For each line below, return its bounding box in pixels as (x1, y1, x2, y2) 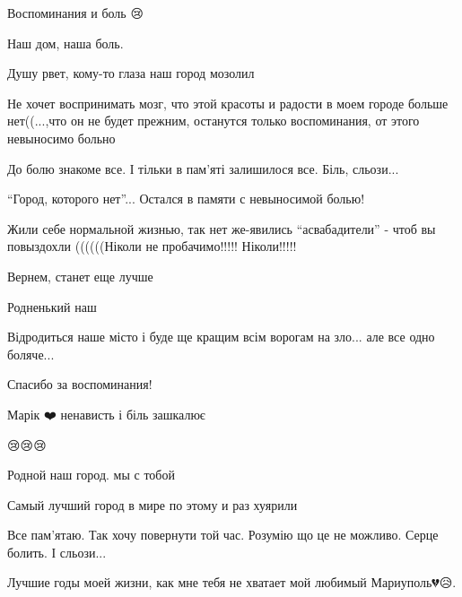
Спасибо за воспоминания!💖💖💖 (7, 375, 163, 394)
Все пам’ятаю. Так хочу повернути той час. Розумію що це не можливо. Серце (7, 525, 439, 544)
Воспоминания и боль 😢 (7, 4, 144, 22)
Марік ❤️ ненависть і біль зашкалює (7, 404, 205, 423)
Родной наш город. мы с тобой (7, 465, 175, 484)
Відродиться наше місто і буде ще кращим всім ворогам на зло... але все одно (7, 327, 435, 346)
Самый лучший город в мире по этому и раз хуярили (7, 495, 298, 514)
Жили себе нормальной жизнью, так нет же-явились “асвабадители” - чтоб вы (7, 219, 436, 238)
